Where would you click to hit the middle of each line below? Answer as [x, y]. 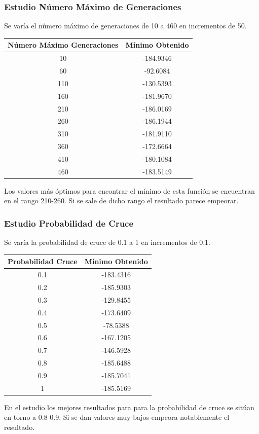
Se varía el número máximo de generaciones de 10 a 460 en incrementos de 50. [125, 26]
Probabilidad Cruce [43, 261]
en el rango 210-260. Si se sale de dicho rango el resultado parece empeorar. [121, 201]
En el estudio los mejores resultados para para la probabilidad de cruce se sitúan [129, 407]
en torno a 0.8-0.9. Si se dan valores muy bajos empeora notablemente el [117, 417]
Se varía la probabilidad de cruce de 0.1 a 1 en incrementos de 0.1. [107, 242]
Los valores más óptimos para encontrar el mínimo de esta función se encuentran [129, 190]
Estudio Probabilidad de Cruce [69, 223]
